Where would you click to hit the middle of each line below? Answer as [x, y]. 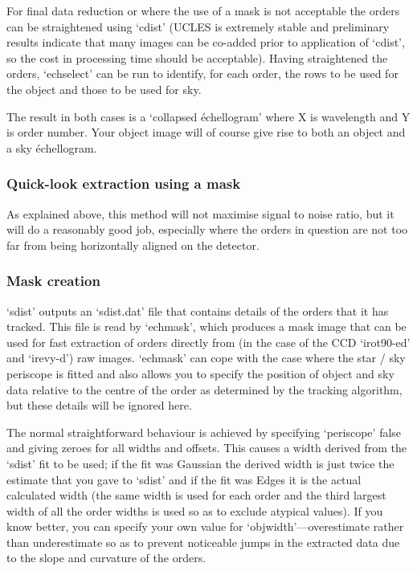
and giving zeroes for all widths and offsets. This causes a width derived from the [207, 448]
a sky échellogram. [52, 147]
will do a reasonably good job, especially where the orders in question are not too [207, 229]
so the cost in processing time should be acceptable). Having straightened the [197, 57]
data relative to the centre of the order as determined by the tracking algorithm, [204, 389]
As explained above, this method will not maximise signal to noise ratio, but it [200, 213]
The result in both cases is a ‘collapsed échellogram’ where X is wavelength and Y [208, 116]
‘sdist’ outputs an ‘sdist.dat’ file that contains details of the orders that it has [198, 310]
